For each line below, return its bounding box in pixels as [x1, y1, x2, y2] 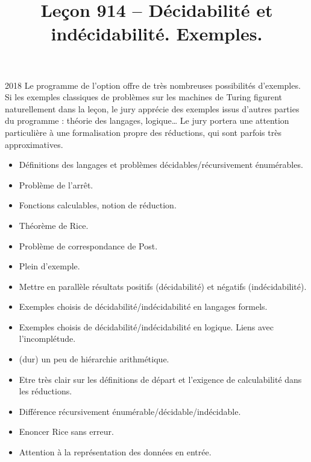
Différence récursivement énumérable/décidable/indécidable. [19, 405, 241, 417]
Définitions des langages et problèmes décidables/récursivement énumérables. [19, 158, 303, 171]
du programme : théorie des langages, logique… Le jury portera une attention [5, 114, 289, 127]
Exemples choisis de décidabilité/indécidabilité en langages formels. [19, 300, 268, 313]
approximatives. [5, 138, 63, 150]
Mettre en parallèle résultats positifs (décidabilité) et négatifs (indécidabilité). [19, 280, 307, 292]
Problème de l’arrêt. [19, 178, 93, 191]
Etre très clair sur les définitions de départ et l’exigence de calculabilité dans [19, 373, 302, 385]
